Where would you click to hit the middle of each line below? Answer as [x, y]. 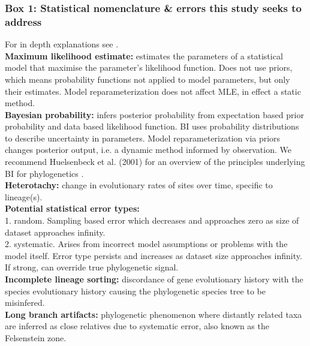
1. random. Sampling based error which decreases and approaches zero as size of [152, 220]
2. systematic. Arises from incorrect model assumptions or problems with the [146, 244]
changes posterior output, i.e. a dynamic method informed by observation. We [148, 150]
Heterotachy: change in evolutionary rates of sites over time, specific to [139, 185]
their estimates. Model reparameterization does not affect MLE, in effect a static [153, 91]
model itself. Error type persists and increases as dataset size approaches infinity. [154, 255]
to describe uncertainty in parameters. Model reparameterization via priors [143, 138]
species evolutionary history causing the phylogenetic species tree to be [135, 291]
